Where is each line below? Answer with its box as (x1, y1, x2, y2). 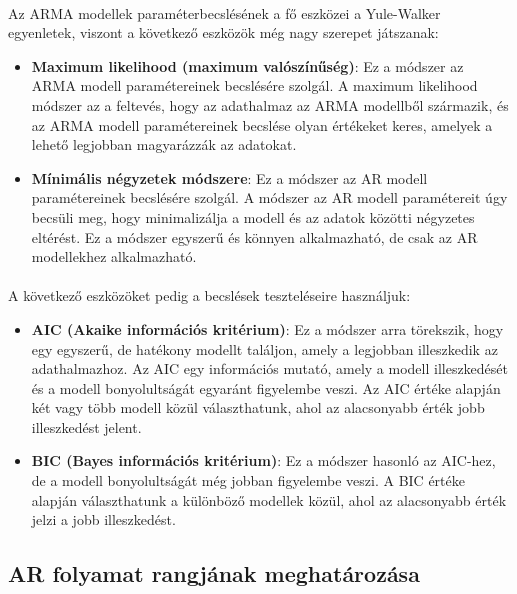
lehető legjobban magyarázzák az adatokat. (31, 134, 297, 155)
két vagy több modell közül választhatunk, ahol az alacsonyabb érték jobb (31, 397, 485, 418)
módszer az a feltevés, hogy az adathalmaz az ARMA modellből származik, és (31, 94, 509, 115)
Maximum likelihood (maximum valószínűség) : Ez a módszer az (31, 55, 464, 76)
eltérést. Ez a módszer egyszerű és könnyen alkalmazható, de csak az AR (31, 226, 478, 247)
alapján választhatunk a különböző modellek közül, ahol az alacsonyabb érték (31, 489, 507, 510)
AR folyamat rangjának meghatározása (8, 558, 420, 589)
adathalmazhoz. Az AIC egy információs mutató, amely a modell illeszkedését (31, 358, 509, 379)
